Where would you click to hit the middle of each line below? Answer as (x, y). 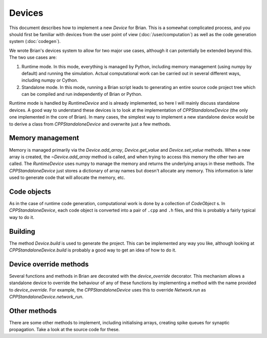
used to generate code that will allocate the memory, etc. (67, 177)
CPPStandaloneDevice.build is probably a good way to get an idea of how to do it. (93, 250)
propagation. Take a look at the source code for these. (65, 330)
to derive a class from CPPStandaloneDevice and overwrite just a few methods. (90, 124)
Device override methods (49, 264)
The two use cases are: (33, 57)
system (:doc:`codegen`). (35, 42)
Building (22, 232)
